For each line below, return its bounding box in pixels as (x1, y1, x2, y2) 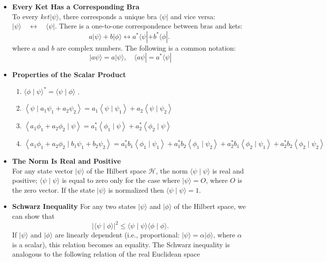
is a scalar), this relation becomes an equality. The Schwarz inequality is (12, 239, 230, 249)
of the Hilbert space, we (174, 201, 246, 211)
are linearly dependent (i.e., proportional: (55, 230, 180, 240)
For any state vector (12, 165, 73, 175)
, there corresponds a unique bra (59, 11, 157, 21)
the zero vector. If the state (12, 184, 95, 195)
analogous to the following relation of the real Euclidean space (12, 249, 200, 259)
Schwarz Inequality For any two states (12, 201, 136, 211)
